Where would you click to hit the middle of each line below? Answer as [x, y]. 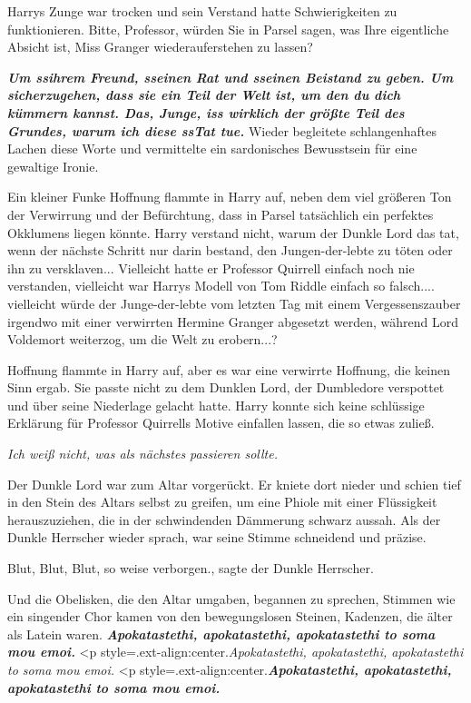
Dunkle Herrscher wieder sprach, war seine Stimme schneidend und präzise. [217, 537]
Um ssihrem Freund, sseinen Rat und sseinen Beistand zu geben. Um [231, 77]
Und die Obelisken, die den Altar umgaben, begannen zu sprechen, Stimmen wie [231, 598]
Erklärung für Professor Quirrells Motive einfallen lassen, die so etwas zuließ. [221, 423]
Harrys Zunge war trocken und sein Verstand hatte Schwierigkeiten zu [202, 11]
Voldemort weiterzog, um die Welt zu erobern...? [142, 339]
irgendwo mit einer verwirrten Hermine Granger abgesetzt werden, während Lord [233, 321]
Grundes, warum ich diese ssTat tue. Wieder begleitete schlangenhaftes [222, 130]
